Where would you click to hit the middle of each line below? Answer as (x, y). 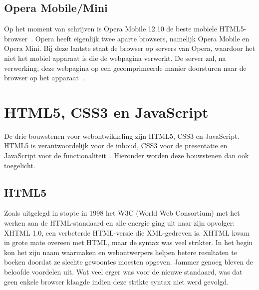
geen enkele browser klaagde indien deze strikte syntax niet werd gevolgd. (117, 281)
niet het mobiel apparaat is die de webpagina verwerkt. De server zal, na (115, 58)
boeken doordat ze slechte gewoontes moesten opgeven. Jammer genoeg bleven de (129, 262)
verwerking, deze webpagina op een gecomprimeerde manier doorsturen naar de (125, 68)
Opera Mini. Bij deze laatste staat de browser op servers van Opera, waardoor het (129, 48)
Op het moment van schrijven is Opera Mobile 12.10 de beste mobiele (111, 29)
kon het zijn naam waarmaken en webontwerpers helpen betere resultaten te (121, 252)
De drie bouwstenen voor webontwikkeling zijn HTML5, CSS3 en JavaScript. (122, 136)
